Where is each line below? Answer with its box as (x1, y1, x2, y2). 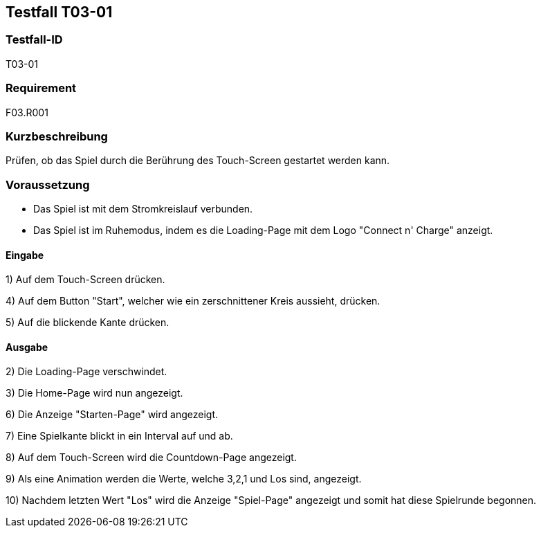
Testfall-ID (6, 33, 63, 47)
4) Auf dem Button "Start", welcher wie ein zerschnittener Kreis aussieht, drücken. (6, 295, 380, 307)
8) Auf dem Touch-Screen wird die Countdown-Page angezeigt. (6, 451, 297, 464)
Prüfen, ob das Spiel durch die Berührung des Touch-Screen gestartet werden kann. (6, 154, 390, 167)
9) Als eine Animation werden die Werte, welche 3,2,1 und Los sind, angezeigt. (6, 473, 362, 485)
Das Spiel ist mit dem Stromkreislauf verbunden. (33, 203, 253, 215)
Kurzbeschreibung (6, 129, 108, 143)
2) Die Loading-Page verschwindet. (6, 365, 167, 378)
